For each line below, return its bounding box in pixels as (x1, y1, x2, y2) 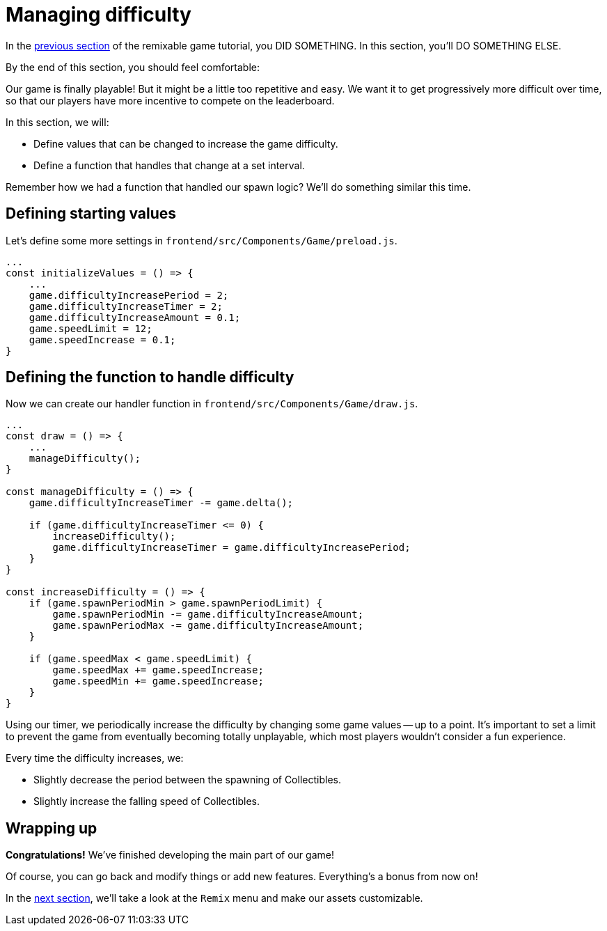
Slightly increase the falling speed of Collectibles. (33, 795, 260, 808)
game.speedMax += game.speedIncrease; (52, 664, 264, 676)
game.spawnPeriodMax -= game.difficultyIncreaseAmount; (52, 620, 364, 632)
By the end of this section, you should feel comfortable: (6, 61, 260, 73)
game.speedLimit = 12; (29, 322, 152, 334)
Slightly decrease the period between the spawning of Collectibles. (33, 774, 341, 786)
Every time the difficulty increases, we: (6, 752, 184, 765)
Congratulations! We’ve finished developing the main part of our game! (6, 849, 334, 861)
